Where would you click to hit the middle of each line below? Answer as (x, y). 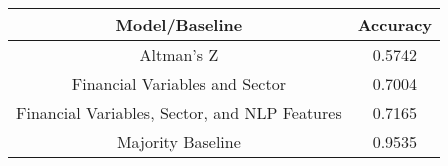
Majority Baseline (178, 141)
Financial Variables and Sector (178, 83)
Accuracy (395, 24)
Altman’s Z (179, 54)
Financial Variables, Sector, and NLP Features (179, 112)
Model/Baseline (179, 24)
